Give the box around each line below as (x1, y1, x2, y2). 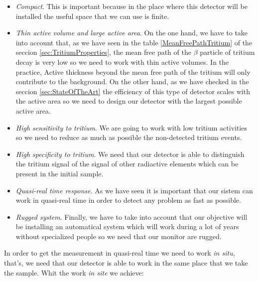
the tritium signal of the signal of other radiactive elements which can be (15, 158, 239, 169)
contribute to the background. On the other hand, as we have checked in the (15, 76, 249, 87)
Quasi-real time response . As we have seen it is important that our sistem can (15, 185, 253, 195)
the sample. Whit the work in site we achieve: (4, 267, 144, 278)
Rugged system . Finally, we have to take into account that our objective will (15, 211, 248, 222)
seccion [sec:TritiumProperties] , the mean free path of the (15, 47, 191, 57)
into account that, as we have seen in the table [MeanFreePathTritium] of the (15, 37, 253, 47)
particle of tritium (200, 47, 255, 57)
